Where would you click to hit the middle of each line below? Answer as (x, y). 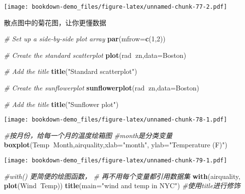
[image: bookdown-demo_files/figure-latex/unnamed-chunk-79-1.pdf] (116, 161)
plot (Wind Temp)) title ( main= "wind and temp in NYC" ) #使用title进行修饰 (122, 185)
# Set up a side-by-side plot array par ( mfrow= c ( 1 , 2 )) (85, 39)
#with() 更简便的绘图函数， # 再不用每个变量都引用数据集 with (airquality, (122, 176)
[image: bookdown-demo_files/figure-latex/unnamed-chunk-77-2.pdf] (116, 7)
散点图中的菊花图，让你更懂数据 (55, 22)
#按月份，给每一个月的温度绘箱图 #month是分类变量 (88, 135)
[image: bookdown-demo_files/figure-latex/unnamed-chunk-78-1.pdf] (116, 120)
